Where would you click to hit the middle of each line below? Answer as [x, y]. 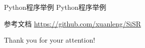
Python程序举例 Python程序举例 [55, 7]
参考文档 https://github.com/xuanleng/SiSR [72, 23]
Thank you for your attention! [50, 40]
